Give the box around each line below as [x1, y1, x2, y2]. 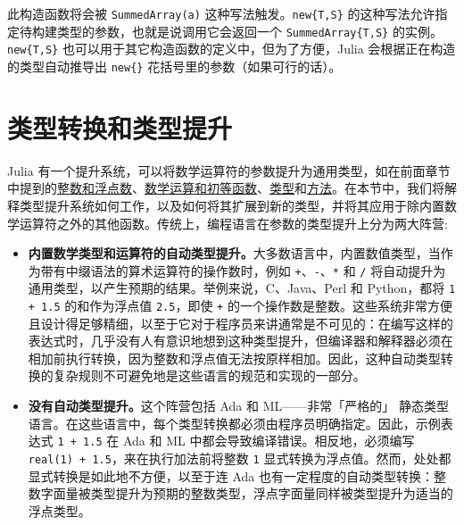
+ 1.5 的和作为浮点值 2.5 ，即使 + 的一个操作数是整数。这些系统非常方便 [28, 296, 452, 315]
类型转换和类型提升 [7, 109, 233, 146]
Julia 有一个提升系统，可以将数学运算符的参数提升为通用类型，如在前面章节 [7, 161, 451, 179]
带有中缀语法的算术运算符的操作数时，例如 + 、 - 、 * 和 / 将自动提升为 [40, 261, 446, 279]
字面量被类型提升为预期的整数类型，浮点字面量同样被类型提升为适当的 [40, 484, 453, 503]
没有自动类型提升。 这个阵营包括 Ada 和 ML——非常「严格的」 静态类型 [28, 396, 449, 415]
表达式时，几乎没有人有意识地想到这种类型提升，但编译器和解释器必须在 [28, 331, 453, 350]
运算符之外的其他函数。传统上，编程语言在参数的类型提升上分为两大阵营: [19, 213, 448, 232]
